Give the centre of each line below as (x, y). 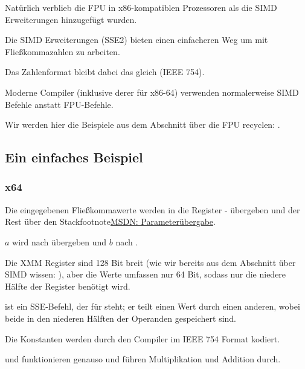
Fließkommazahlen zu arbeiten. (63, 51)
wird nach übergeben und (59, 241)
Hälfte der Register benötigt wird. (68, 286)
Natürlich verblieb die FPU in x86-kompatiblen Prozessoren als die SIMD (141, 7)
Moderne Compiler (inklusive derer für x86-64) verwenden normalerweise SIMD (152, 92)
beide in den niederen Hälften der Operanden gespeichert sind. (121, 318)
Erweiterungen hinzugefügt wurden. (71, 19)
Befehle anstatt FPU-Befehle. (59, 104)
